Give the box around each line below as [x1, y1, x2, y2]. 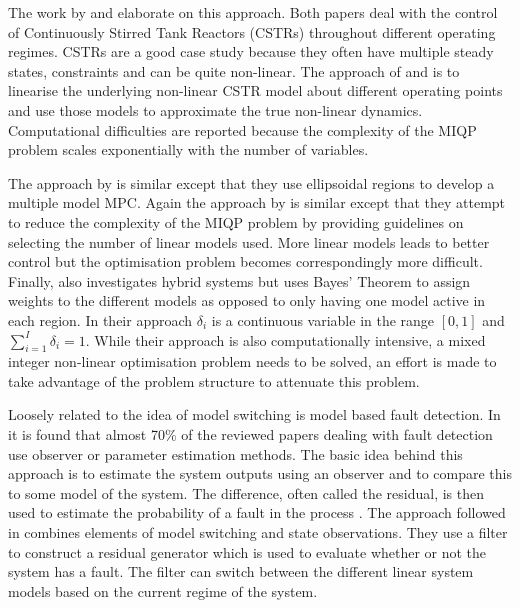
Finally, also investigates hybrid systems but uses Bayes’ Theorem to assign [8, 270, 471, 291]
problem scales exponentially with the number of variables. [8, 139, 369, 160]
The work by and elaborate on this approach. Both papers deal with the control [8, 2, 498, 22]
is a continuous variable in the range [211, 309, 435, 330]
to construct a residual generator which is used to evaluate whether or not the [8, 541, 487, 562]
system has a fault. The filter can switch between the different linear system [8, 561, 474, 582]
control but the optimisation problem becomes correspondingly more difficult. [8, 251, 483, 272]
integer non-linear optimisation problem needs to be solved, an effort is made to [8, 351, 497, 372]
